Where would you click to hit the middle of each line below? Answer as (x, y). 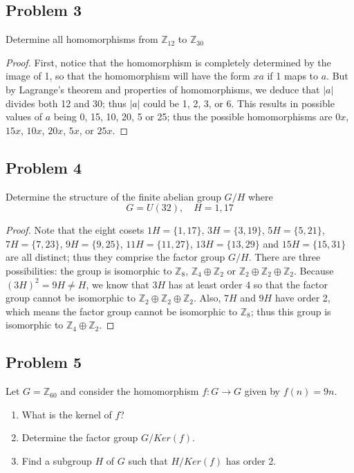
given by (262, 391)
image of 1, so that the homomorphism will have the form (128, 76)
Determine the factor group (80, 437)
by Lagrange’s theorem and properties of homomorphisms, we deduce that (163, 89)
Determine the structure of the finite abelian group (113, 196)
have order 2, (302, 298)
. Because (314, 270)
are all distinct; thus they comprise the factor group (115, 257)
